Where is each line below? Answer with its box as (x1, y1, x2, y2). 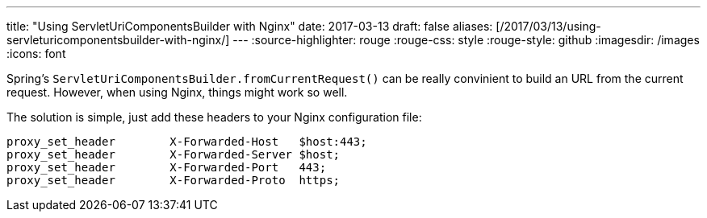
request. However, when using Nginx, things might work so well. (6, 85, 348, 99)
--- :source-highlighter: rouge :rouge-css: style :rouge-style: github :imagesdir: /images (232, 33, 700, 47)
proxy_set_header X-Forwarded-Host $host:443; (6, 135, 367, 148)
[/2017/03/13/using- (496, 19, 601, 33)
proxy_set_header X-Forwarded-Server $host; (6, 148, 341, 161)
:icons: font (6, 47, 66, 60)
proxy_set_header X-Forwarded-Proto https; (6, 174, 341, 187)
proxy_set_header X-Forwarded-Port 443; (6, 161, 327, 174)
